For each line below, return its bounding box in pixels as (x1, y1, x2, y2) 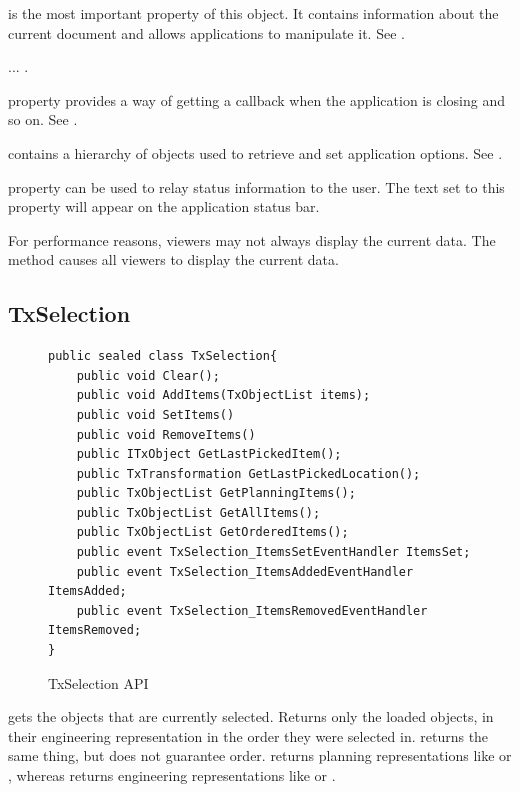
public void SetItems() (76, 407, 235, 422)
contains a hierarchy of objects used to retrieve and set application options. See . (8, 142, 503, 163)
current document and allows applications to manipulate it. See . (8, 22, 405, 43)
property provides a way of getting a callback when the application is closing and (8, 89, 505, 110)
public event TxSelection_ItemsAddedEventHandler (76, 564, 414, 579)
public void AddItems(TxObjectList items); (76, 388, 371, 403)
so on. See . (8, 109, 78, 130)
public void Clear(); (76, 368, 220, 383)
